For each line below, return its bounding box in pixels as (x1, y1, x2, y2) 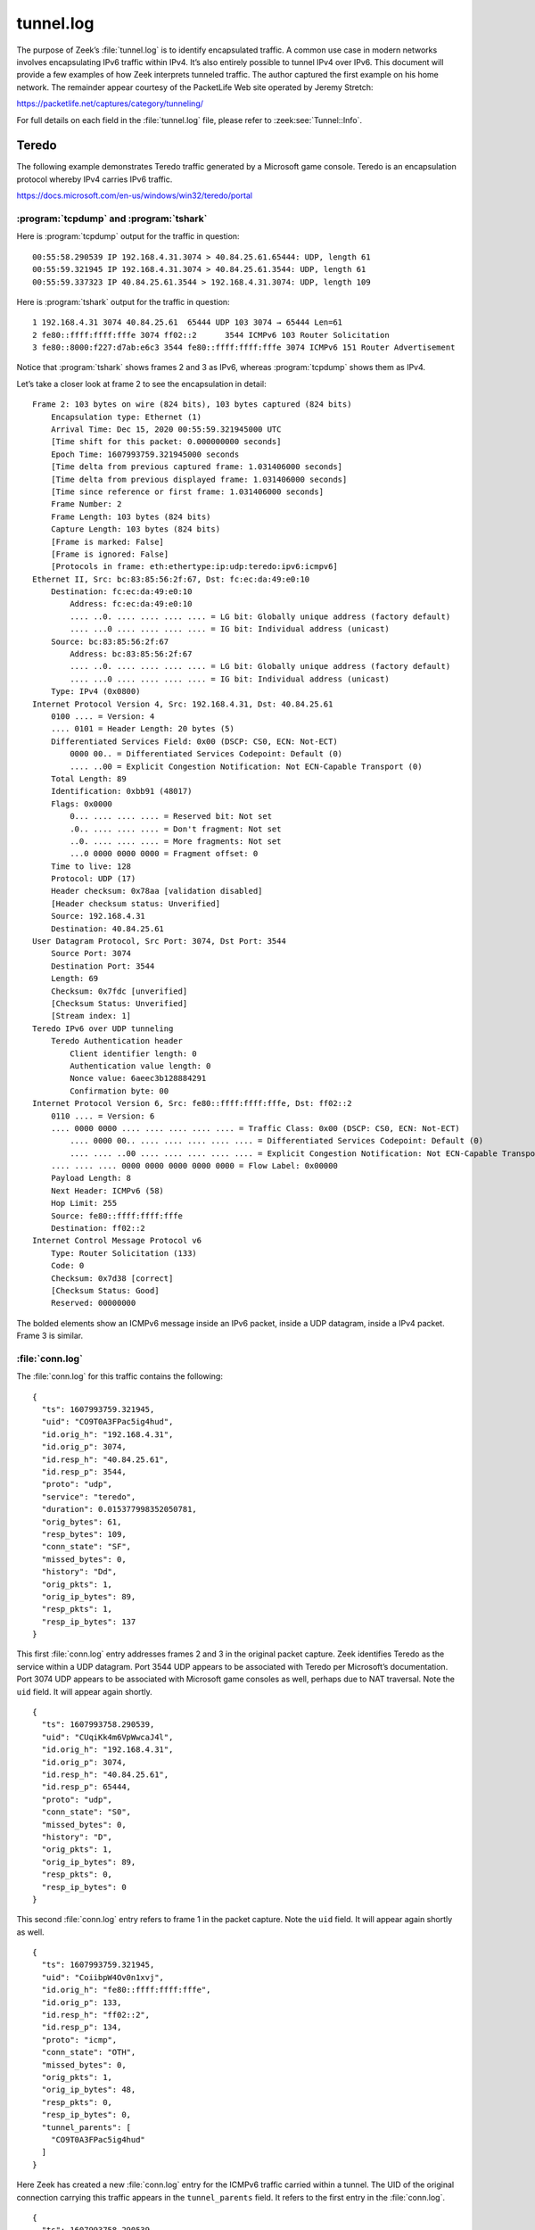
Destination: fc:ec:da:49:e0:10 (50, 587, 193, 597)
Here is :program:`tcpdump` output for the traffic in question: (16, 231, 240, 242)
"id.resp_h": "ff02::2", (41, 2010, 151, 2020)
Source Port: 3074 (50, 948, 132, 959)
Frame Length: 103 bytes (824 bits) (50, 511, 211, 522)
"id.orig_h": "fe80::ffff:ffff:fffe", (41, 1985, 211, 1995)
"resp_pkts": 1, (41, 1604, 113, 1615)
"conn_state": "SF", (41, 1541, 132, 1552)
